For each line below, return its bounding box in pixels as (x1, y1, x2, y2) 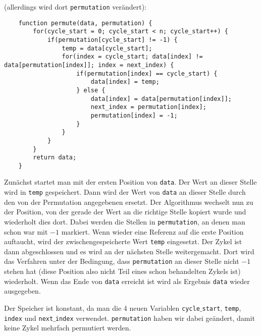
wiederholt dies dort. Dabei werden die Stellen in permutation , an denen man (4, 216, 245, 227)
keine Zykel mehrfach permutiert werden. (4, 322, 131, 333)
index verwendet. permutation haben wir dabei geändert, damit (55, 312, 255, 323)
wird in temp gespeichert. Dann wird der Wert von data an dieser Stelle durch (4, 187, 246, 197)
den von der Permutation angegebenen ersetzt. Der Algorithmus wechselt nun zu (4, 196, 253, 207)
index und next (4, 312, 54, 323)
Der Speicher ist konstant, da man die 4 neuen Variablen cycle (4, 302, 200, 313)
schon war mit (4, 226, 48, 237)
